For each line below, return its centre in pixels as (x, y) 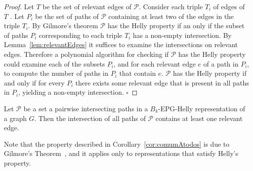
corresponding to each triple (81, 35)
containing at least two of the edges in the (171, 16)
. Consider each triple (171, 6)
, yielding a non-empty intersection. (71, 92)
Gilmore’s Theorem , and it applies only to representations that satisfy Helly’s (121, 153)
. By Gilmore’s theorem (63, 26)
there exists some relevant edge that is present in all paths (162, 82)
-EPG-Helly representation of (202, 108)
